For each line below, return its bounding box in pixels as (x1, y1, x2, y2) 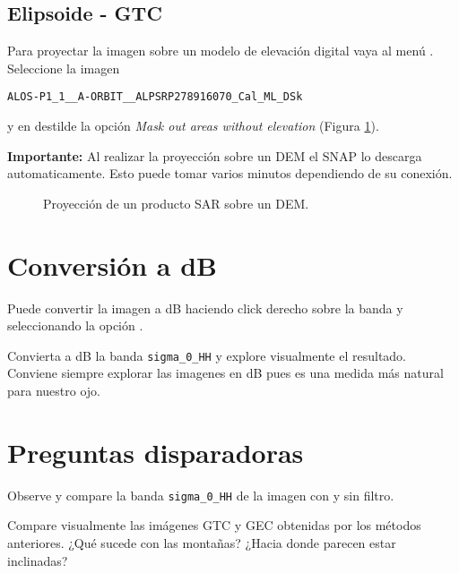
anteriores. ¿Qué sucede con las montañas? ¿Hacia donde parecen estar (7, 533, 396, 552)
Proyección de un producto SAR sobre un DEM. (43, 193, 309, 212)
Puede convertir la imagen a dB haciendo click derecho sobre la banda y (7, 298, 403, 317)
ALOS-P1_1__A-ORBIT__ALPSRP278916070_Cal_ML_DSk (7, 90, 303, 104)
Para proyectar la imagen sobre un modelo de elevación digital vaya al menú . (7, 41, 434, 60)
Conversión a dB (7, 246, 218, 283)
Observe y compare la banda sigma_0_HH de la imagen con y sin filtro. (7, 485, 394, 504)
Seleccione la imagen (7, 58, 120, 77)
